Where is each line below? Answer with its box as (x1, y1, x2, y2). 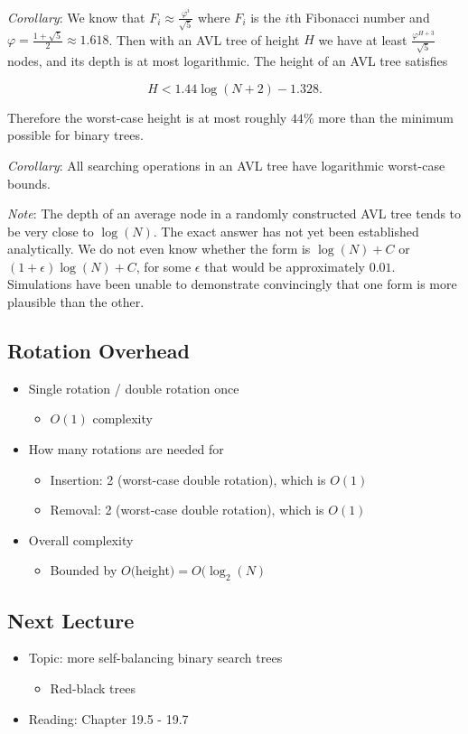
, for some (136, 256, 192, 275)
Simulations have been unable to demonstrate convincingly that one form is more (7, 274, 457, 293)
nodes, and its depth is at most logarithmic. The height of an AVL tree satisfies (7, 51, 448, 70)
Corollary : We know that (7, 7, 145, 26)
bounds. (7, 173, 51, 192)
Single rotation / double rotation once (28, 378, 239, 397)
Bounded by (50, 561, 117, 580)
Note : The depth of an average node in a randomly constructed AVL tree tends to (7, 204, 462, 223)
